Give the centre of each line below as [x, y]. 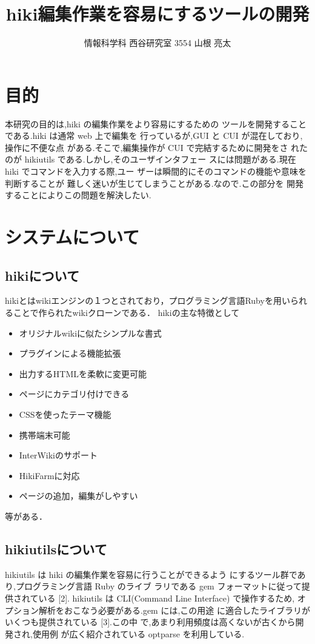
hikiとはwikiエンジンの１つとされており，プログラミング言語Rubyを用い [148, 300]
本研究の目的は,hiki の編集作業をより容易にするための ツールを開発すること [156, 123]
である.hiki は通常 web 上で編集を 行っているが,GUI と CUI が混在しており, [154, 136]
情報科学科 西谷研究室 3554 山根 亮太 [157, 43]
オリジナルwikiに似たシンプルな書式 [90, 333]
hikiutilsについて [56, 548]
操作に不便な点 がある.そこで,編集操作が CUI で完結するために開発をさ [147, 147]
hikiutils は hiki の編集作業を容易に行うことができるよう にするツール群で [151, 574]
